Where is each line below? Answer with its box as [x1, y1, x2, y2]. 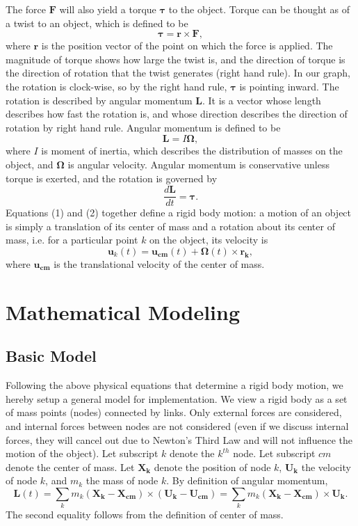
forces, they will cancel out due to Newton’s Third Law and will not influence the [6, 432, 352, 447]
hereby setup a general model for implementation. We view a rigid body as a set [6, 391, 348, 406]
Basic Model [6, 345, 97, 367]
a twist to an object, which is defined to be [6, 15, 188, 30]
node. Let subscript [233, 446, 316, 461]
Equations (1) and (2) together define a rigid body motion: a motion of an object [6, 205, 352, 220]
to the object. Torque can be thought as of [168, 2, 350, 16]
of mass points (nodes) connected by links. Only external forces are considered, [6, 405, 342, 420]
